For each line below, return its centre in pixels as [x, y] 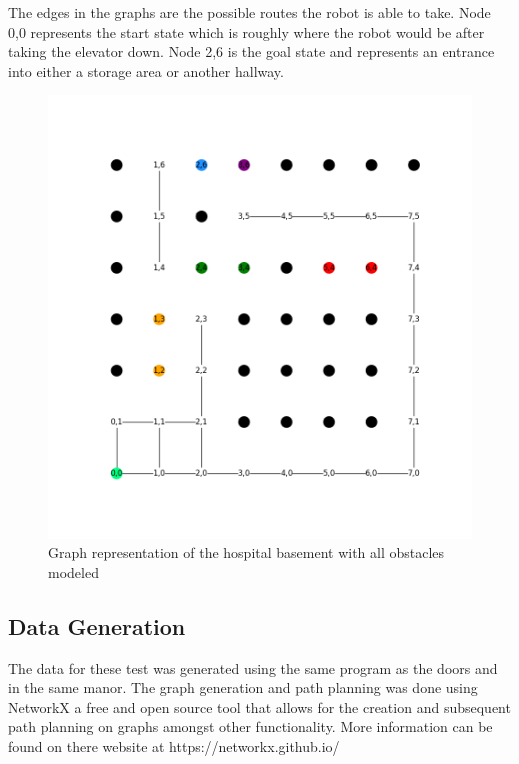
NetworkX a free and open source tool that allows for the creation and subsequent [259, 706]
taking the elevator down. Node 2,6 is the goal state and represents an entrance [251, 51]
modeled [73, 571]
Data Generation [97, 625]
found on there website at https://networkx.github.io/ [174, 745]
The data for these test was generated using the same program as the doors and [253, 667]
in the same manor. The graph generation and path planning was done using [243, 687]
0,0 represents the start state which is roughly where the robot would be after [246, 31]
